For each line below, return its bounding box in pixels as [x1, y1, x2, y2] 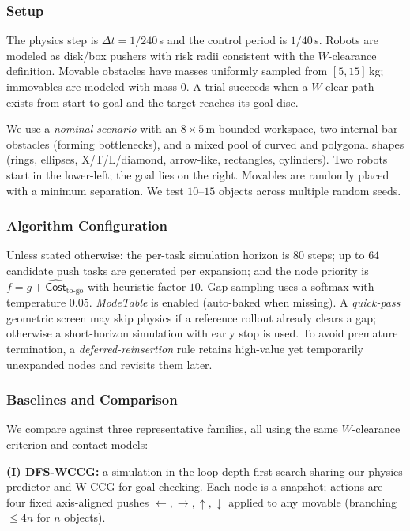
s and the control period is [159, 32, 288, 48]
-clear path [322, 78, 374, 94]
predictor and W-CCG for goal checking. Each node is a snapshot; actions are [6, 478, 383, 495]
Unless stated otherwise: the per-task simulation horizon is [6, 247, 290, 263]
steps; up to [307, 247, 365, 263]
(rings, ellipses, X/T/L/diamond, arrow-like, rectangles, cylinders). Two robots [6, 151, 388, 168]
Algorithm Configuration [6, 216, 167, 235]
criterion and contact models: [6, 436, 149, 453]
